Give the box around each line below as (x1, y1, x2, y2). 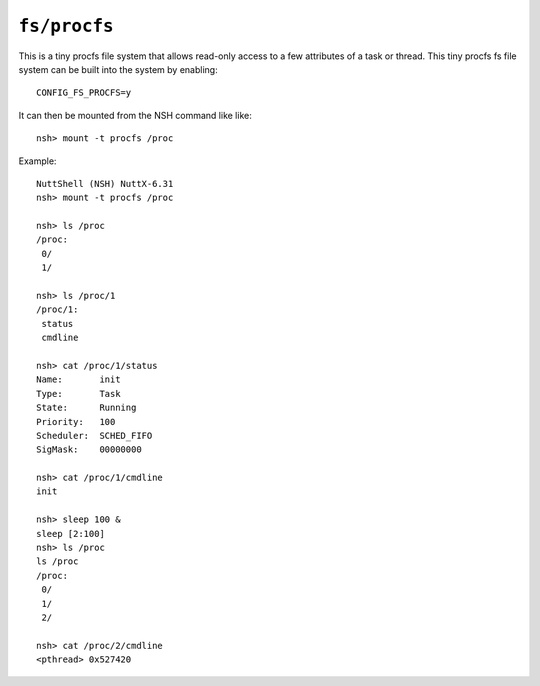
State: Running (36, 402, 137, 414)
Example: (18, 155, 57, 167)
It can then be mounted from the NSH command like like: (18, 109, 252, 121)
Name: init (36, 374, 121, 385)
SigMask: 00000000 (36, 444, 142, 455)
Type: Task (36, 388, 121, 399)
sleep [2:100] (36, 528, 105, 539)
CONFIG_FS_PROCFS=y (36, 87, 132, 99)
